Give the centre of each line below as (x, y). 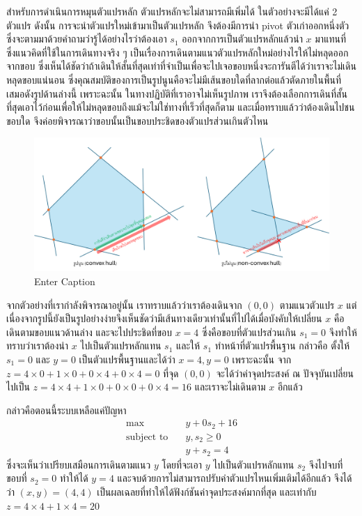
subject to (147, 437)
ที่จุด (171, 373)
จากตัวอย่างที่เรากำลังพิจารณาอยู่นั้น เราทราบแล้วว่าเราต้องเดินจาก (124, 304)
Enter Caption (65, 281)
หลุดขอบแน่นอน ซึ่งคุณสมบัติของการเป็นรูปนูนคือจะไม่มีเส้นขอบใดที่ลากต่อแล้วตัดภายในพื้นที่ (174, 79)
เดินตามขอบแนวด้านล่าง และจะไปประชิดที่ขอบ (89, 332)
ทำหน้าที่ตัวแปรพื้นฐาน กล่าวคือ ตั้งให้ (282, 346)
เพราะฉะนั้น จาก (262, 359)
